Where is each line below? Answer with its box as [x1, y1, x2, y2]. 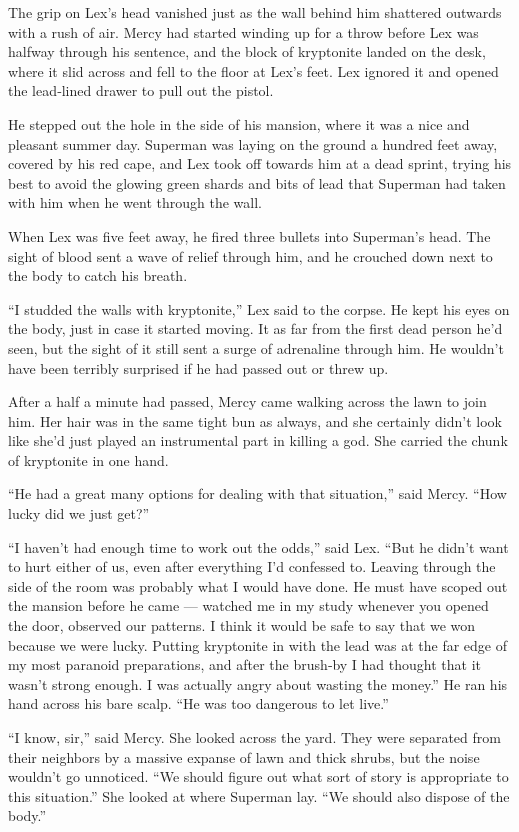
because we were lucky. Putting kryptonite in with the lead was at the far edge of [8, 634, 507, 655]
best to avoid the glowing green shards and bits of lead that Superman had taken [8, 172, 506, 193]
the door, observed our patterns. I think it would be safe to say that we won [8, 615, 476, 636]
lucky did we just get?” [8, 503, 150, 524]
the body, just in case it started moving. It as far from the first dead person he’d [8, 318, 503, 339]
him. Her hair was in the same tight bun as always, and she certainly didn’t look [8, 410, 503, 431]
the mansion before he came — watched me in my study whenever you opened [8, 595, 489, 616]
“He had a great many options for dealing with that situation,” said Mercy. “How [8, 483, 507, 504]
